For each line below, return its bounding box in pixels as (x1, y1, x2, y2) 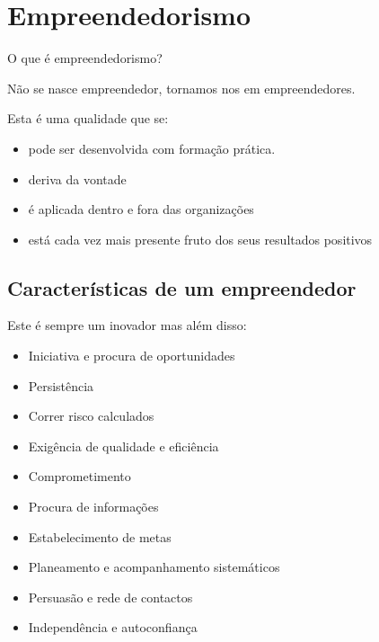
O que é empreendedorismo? (7, 49, 163, 67)
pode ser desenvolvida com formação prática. (28, 138, 276, 157)
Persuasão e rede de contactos (28, 587, 193, 606)
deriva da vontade (28, 169, 127, 188)
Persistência (28, 376, 94, 395)
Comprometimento (28, 467, 131, 486)
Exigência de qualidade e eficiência (28, 436, 219, 455)
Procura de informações (28, 497, 159, 516)
